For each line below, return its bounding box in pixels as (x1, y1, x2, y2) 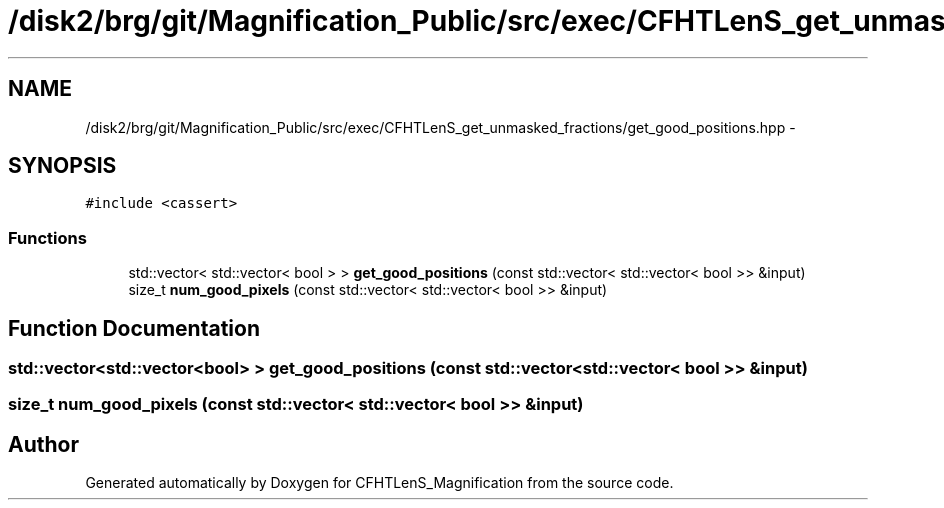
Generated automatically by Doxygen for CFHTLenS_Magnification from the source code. (85, 474, 674, 492)
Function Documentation (8, 315, 260, 341)
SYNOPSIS (8, 153, 117, 179)
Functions (8, 227, 87, 248)
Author (8, 431, 79, 457)
